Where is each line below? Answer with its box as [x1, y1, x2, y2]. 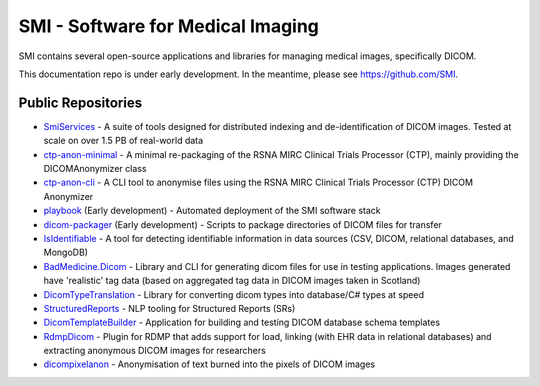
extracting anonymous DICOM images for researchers [43, 345, 267, 357]
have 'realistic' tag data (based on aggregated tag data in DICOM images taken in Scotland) [43, 275, 421, 287]
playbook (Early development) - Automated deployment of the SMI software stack [43, 205, 381, 217]
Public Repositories [18, 94, 143, 111]
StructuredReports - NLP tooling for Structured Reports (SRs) [43, 302, 296, 314]
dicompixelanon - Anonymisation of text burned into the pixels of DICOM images [43, 358, 375, 370]
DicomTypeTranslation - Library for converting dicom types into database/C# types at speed [43, 288, 425, 300]
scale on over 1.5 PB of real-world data [43, 135, 204, 147]
